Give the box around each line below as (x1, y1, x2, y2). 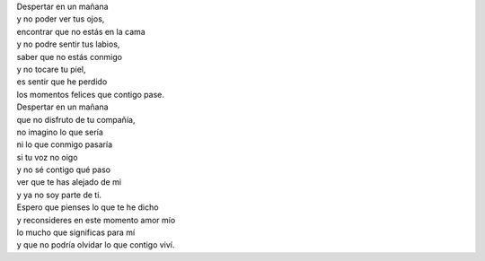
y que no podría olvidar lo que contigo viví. (16, 239, 175, 250)
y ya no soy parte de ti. (16, 189, 102, 200)
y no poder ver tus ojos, (16, 13, 105, 24)
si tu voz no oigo (16, 152, 78, 162)
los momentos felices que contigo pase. (16, 89, 165, 100)
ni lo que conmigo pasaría (16, 139, 112, 150)
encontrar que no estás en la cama (16, 26, 145, 37)
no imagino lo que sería (16, 126, 103, 137)
